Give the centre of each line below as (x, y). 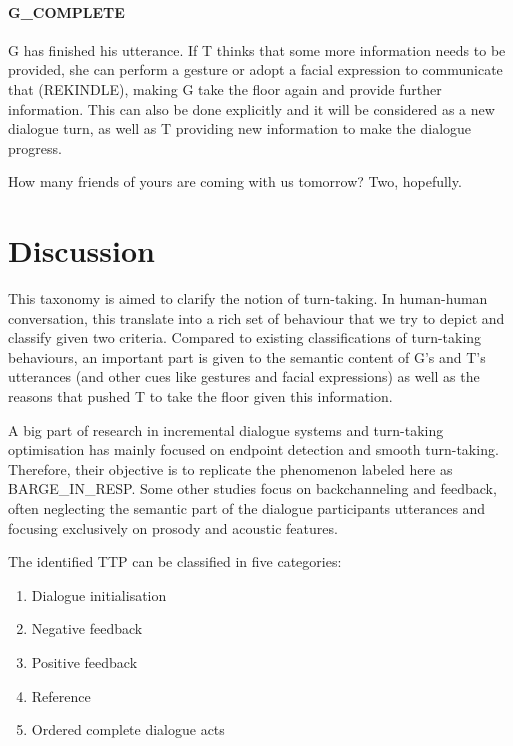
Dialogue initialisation (99, 594)
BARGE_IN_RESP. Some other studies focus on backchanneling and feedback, (252, 488)
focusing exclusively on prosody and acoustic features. (173, 527)
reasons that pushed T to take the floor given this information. (200, 396)
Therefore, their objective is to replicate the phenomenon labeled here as (230, 468)
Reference (61, 695)
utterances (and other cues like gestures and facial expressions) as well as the (244, 376)
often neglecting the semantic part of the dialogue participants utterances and (247, 508)
